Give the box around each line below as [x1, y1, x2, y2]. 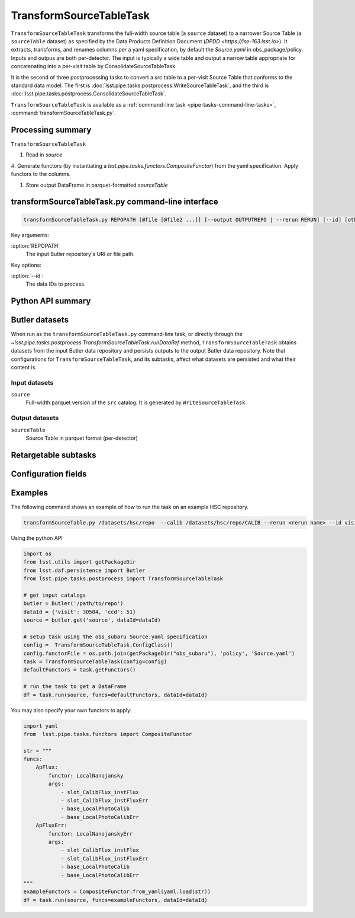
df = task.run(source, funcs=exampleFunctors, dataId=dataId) [23, 897, 208, 903]
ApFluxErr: [35, 822, 67, 829]
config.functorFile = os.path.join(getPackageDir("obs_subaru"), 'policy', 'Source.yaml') [23, 650, 295, 657]
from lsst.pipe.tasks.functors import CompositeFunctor [23, 731, 192, 737]
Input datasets [11, 378, 54, 386]
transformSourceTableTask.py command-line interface [11, 197, 218, 207]
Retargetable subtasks [11, 450, 97, 460]
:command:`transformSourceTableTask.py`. [11, 110, 116, 117]
